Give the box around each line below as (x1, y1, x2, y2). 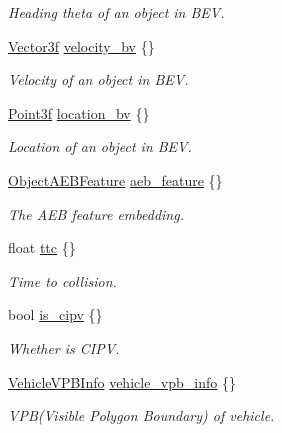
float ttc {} (8, 237, 76, 258)
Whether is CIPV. (8, 337, 120, 358)
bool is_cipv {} (8, 304, 103, 325)
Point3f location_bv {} (8, 102, 150, 123)
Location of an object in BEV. (8, 136, 192, 157)
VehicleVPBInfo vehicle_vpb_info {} (8, 371, 236, 392)
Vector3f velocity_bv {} (8, 35, 155, 56)
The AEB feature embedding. (8, 203, 184, 224)
